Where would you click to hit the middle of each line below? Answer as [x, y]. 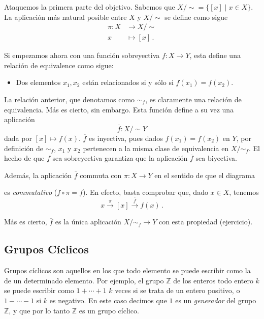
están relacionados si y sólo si [128, 82]
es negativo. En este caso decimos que [108, 300]
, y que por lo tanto [39, 310]
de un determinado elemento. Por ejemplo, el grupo [84, 280]
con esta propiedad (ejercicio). [206, 222]
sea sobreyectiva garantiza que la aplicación [120, 158]
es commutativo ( [31, 192]
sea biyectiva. [216, 158]
